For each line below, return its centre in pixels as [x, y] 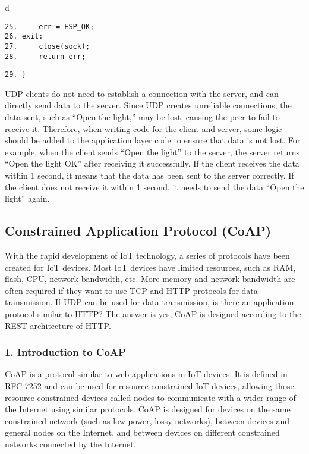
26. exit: [24, 37]
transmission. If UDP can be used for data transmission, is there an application [149, 302]
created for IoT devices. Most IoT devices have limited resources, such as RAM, [150, 267]
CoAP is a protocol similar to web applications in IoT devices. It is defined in [146, 374]
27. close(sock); [48, 46]
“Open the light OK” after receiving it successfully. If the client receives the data [152, 163]
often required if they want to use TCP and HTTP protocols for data [131, 290]
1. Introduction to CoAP [65, 352]
